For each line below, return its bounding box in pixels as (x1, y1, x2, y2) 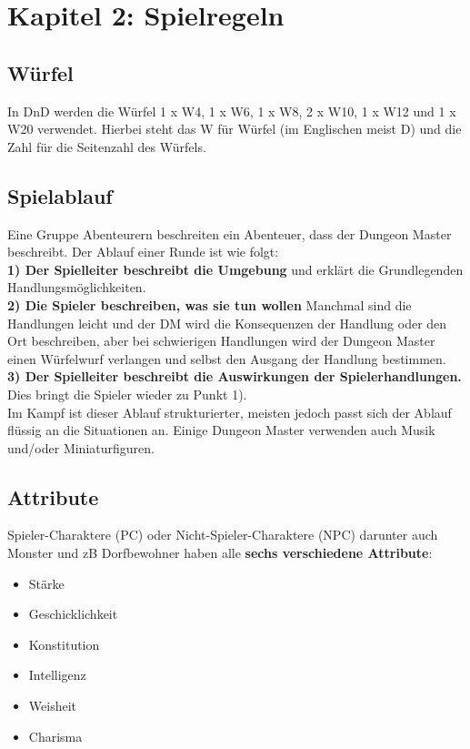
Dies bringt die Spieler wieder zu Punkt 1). (7, 384, 247, 403)
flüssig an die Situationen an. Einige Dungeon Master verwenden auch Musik (7, 420, 435, 440)
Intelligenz (28, 665, 86, 684)
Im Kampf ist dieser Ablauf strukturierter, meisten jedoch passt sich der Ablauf (7, 402, 452, 421)
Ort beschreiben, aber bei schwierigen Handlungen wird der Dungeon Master (7, 331, 435, 350)
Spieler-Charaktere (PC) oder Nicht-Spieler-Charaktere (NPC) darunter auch (7, 525, 438, 544)
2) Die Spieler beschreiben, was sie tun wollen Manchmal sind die (7, 295, 412, 314)
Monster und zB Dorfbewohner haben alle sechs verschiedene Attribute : (7, 543, 433, 562)
